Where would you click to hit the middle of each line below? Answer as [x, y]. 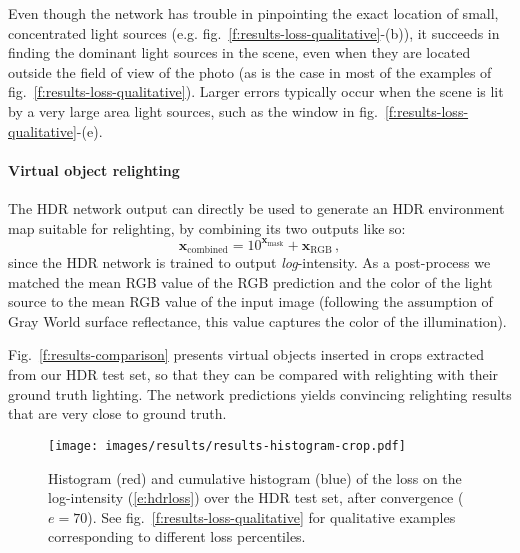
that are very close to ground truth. [117, 413]
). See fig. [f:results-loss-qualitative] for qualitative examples [271, 516]
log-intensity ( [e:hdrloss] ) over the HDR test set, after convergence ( [256, 497]
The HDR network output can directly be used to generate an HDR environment [256, 207]
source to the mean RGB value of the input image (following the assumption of [250, 301]
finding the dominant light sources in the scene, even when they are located [239, 52]
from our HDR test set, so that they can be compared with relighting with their [253, 374]
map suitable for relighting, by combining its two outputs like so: [207, 227]
